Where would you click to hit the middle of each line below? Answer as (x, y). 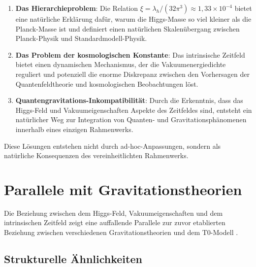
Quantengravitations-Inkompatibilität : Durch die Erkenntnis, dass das (129, 100)
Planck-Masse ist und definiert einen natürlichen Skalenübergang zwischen (128, 28)
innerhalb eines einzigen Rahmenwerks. (74, 129)
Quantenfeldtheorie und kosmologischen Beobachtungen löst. (107, 83)
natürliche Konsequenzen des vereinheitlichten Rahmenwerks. (96, 155)
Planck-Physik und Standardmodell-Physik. (81, 38)
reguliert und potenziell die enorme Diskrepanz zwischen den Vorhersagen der (132, 74)
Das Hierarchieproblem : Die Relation (77, 8)
